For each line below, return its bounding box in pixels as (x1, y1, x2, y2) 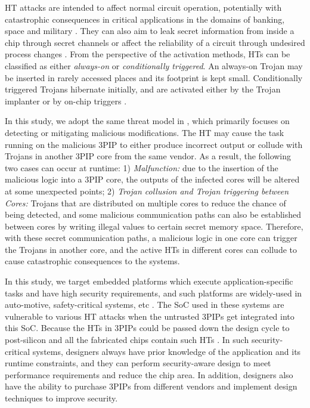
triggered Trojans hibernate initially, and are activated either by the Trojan (5, 83, 281, 95)
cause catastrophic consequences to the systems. (5, 255, 180, 267)
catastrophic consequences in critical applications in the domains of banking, (5, 13, 285, 25)
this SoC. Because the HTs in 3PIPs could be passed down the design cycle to (5, 322, 290, 334)
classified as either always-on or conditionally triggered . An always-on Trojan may (5, 59, 303, 72)
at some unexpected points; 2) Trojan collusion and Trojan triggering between (5, 184, 289, 197)
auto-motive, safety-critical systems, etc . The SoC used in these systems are (5, 298, 284, 311)
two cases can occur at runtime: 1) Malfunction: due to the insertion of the (5, 161, 278, 174)
